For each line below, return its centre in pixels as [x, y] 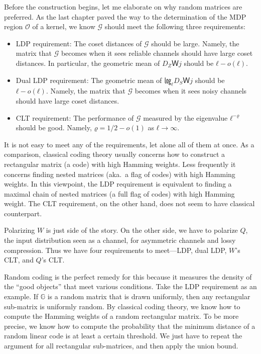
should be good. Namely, [54, 127]
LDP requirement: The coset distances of [79, 43]
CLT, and [19, 260]
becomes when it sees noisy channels [191, 91]
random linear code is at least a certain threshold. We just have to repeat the [123, 336]
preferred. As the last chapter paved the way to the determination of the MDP [125, 16]
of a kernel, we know [64, 26]
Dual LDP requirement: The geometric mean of [89, 80]
